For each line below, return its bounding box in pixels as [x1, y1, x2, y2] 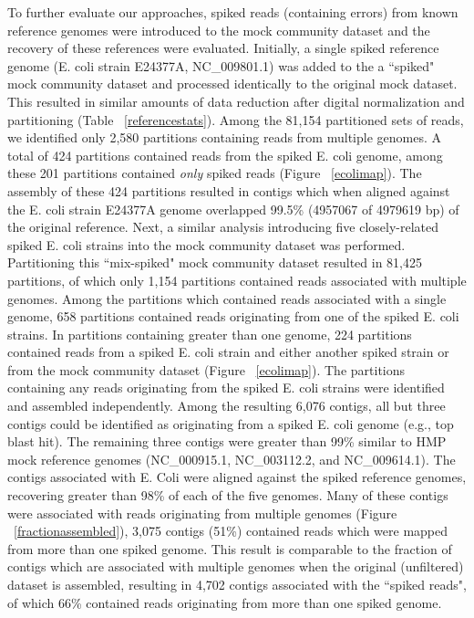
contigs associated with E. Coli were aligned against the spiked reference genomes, [7, 467, 467, 487]
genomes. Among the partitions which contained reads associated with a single [7, 288, 447, 308]
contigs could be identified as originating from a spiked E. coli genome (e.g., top [7, 414, 454, 433]
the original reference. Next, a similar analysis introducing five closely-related [7, 217, 439, 236]
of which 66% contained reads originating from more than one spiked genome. [7, 592, 442, 612]
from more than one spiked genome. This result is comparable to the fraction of [7, 539, 452, 558]
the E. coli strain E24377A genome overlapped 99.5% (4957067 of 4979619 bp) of [7, 199, 459, 218]
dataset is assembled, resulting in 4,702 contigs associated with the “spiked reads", [7, 575, 467, 593]
